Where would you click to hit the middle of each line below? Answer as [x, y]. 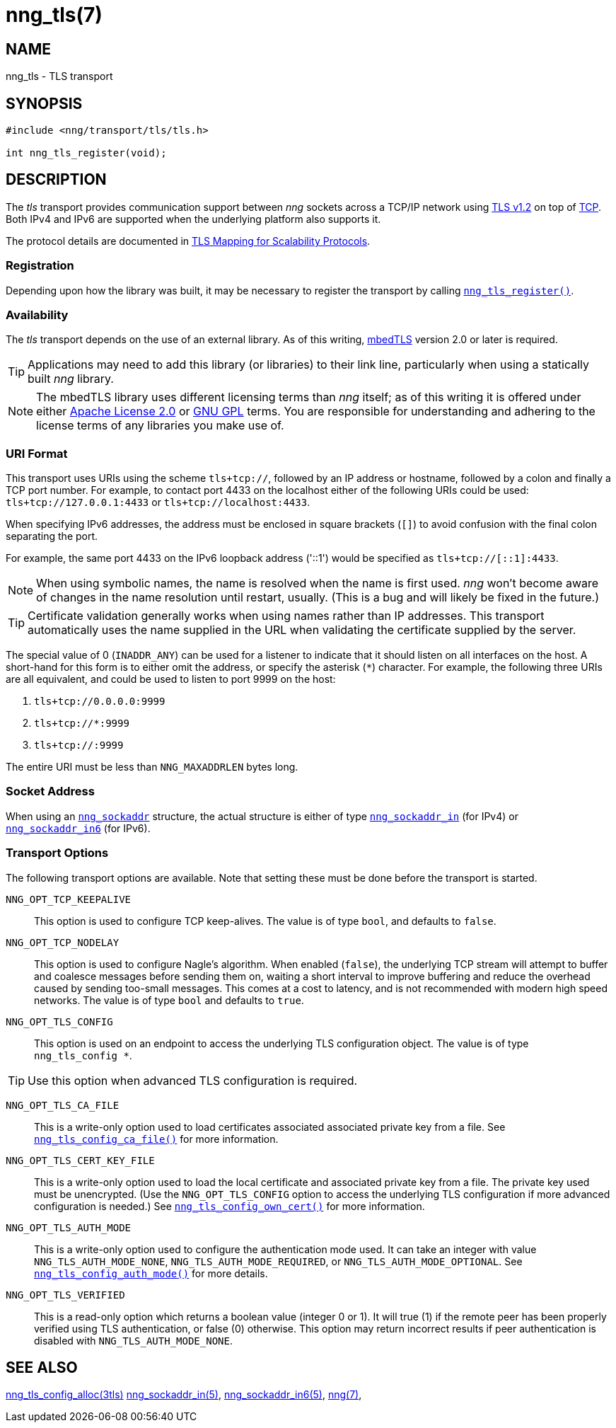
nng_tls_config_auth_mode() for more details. [151, 1273]
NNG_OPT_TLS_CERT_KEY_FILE [80, 1160]
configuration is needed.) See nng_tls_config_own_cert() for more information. [229, 1206]
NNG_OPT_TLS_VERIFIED [65, 1295]
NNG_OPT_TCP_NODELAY [63, 942]
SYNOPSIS [44, 103]
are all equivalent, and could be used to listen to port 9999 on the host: [171, 679]
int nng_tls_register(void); [86, 153]
